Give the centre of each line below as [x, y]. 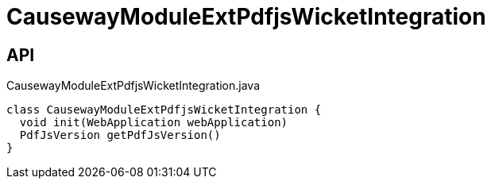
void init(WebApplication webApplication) [154, 123]
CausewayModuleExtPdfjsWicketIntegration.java [133, 86]
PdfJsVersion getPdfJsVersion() [120, 135]
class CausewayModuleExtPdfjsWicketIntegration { [164, 110]
